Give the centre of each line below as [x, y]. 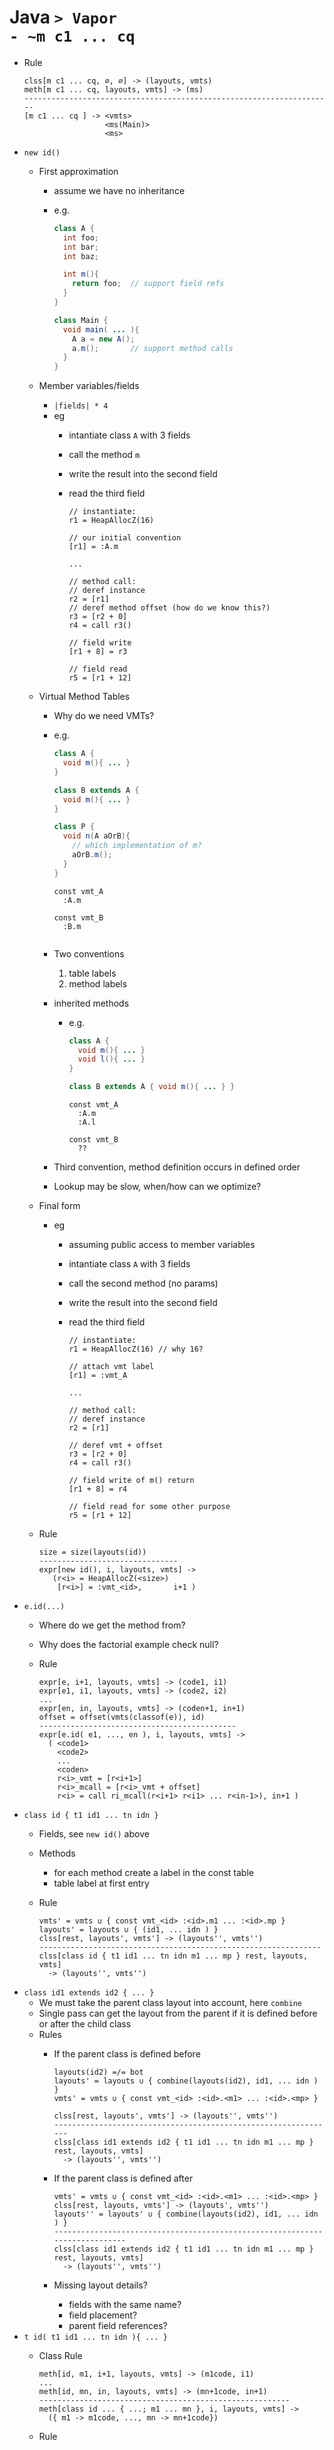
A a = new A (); [104, 339]
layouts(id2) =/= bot [98, 2072]
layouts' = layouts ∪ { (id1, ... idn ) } [128, 1930]
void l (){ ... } [111, 1059]
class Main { [81, 320]
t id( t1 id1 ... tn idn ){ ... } [95, 2337]
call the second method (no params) [143, 1283]
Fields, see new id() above [94, 1834]
